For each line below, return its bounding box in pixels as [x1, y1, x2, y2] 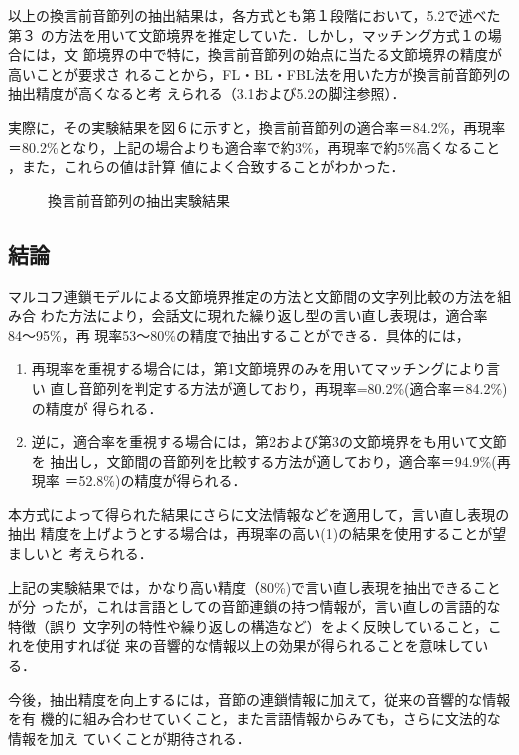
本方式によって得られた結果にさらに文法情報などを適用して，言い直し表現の [8, 503, 510, 524]
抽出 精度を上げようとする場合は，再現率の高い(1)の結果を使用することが [8, 523, 493, 544]
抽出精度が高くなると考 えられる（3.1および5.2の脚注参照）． [8, 83, 406, 104]
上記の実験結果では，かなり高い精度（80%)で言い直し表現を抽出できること [8, 576, 501, 597]
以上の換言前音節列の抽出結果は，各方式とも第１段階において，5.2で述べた [8, 5, 501, 25]
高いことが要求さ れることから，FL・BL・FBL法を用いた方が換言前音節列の [8, 63, 511, 84]
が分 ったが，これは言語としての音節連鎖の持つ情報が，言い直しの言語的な [8, 596, 501, 617]
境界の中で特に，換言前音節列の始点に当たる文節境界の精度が [96, 44, 502, 65]
